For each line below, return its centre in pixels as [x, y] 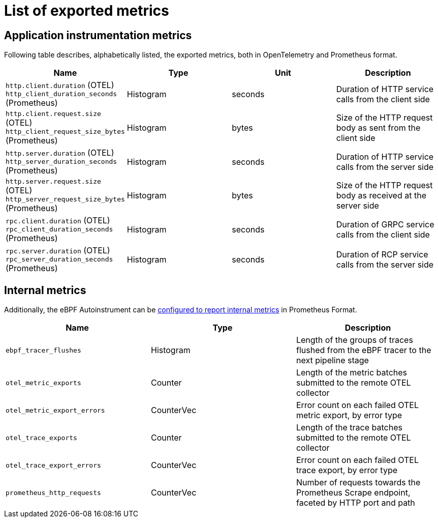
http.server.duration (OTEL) [60, 153]
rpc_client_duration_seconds [59, 229]
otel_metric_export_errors [55, 410]
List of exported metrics [87, 11]
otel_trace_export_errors [53, 465]
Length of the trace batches [349, 428]
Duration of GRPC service [385, 224]
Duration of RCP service [382, 254]
